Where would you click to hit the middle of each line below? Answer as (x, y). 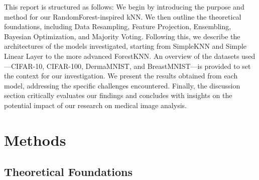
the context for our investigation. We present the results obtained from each (121, 76)
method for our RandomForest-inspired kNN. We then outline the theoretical (123, 16)
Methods (35, 140)
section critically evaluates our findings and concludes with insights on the (118, 95)
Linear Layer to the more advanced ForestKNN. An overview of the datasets (122, 56)
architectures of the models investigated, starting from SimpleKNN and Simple (125, 46)
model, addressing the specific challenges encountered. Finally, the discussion (122, 85)
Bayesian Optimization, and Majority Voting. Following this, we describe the (122, 36)
